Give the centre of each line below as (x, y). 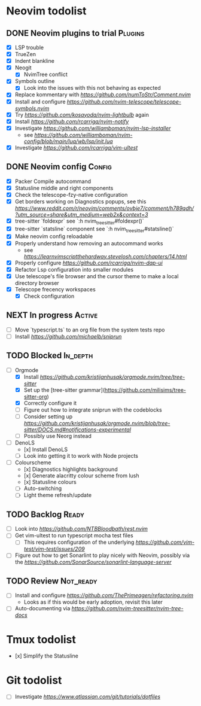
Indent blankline (35, 61)
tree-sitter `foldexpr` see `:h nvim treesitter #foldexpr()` (80, 221)
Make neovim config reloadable (54, 236)
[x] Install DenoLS (45, 449)
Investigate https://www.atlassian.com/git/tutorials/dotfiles (87, 697)
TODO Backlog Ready (45, 514)
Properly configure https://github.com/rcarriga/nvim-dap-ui (89, 263)
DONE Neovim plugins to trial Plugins (75, 33)
